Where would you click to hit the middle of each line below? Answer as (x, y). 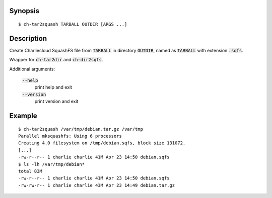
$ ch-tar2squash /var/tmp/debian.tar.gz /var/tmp (81, 129)
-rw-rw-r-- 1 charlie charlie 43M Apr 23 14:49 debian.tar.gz (97, 185)
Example (23, 116)
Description (28, 38)
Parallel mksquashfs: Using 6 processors (70, 136)
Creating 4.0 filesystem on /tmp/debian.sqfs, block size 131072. (102, 143)
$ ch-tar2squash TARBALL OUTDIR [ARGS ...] (73, 24)
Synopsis (24, 11)
